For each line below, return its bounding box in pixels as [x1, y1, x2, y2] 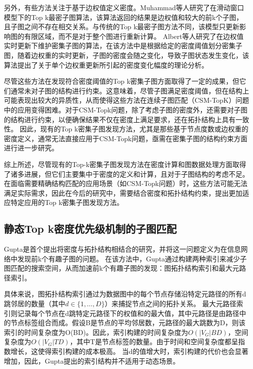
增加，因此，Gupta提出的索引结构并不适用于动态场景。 [4, 355, 180, 366]
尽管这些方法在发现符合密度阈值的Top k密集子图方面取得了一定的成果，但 [4, 76, 239, 86]
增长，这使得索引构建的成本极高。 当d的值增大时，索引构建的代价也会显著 [10, 346, 249, 356]
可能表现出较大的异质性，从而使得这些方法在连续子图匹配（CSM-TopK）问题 [4, 95, 250, 105]
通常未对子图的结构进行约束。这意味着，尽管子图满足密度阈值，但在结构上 [10, 85, 249, 95]
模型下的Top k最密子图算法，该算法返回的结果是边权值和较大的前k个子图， [4, 12, 243, 22]
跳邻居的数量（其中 [4, 298, 65, 309]
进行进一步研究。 [4, 143, 58, 153]
